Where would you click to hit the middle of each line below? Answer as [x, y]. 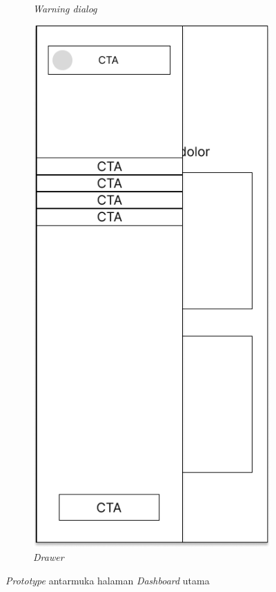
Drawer [49, 557]
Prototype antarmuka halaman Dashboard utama [108, 581]
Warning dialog [65, 8]
